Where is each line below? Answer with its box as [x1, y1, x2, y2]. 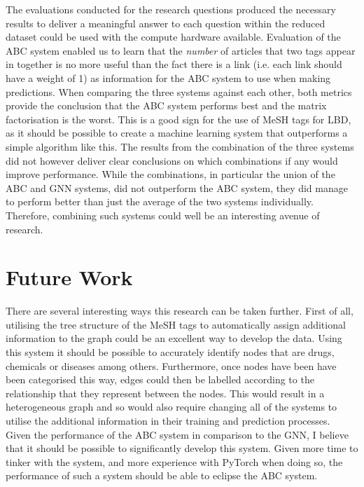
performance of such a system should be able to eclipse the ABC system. [6, 468, 318, 483]
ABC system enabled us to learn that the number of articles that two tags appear [6, 43, 356, 57]
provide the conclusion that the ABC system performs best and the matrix [6, 98, 327, 113]
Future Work [6, 263, 133, 291]
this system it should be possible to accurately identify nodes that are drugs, [6, 345, 335, 359]
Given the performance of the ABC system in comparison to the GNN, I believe [6, 427, 349, 441]
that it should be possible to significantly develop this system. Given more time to [6, 441, 358, 455]
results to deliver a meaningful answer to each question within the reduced [6, 15, 325, 30]
